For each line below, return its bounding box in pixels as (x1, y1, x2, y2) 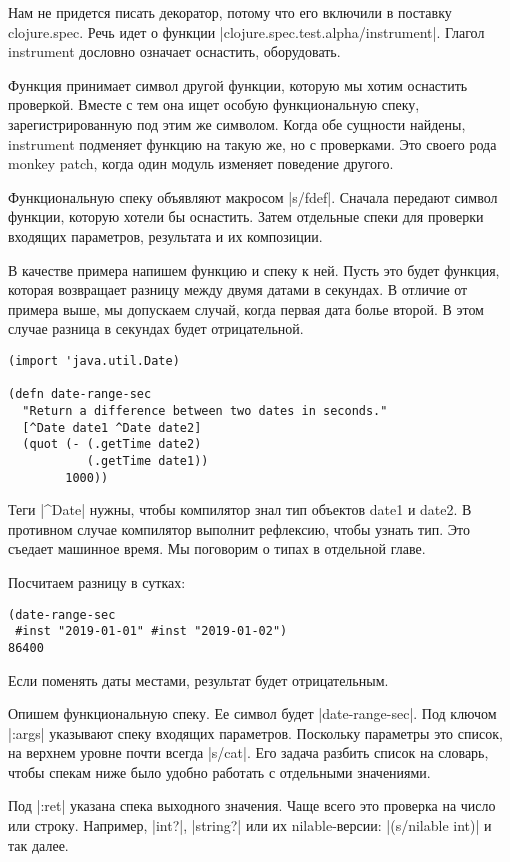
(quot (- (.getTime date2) (22, 437, 202, 452)
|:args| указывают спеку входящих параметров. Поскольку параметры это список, (8, 722, 503, 743)
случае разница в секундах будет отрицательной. (8, 318, 304, 339)
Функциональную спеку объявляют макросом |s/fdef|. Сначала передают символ (8, 186, 498, 207)
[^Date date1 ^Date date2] (22, 420, 202, 435)
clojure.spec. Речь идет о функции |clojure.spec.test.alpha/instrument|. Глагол (8, 21, 485, 42)
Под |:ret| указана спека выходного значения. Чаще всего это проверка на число (8, 795, 496, 816)
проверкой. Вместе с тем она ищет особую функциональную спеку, (8, 94, 420, 115)
